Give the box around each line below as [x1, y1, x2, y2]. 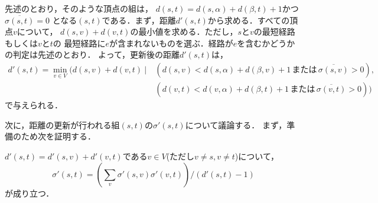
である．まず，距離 [102, 14, 176, 26]
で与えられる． [5, 99, 63, 111]
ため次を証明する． [21, 130, 96, 142]
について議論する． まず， [185, 118, 287, 131]
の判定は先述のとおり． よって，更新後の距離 [5, 48, 180, 61]
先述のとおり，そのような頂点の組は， [5, 2, 154, 14]
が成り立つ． [5, 187, 54, 199]
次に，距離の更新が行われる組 [5, 118, 120, 131]
